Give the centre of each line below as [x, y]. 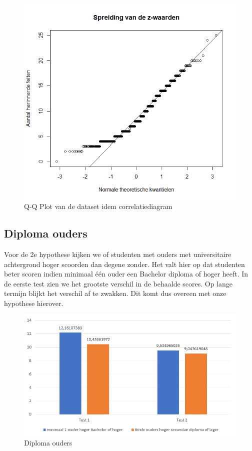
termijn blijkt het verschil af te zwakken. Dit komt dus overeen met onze [115, 293]
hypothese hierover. [34, 303]
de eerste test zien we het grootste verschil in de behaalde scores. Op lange [118, 283]
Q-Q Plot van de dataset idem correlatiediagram [98, 206]
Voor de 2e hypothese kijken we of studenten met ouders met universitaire [118, 254]
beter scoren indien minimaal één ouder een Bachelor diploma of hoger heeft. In [126, 274]
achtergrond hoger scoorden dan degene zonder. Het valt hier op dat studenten [124, 264]
